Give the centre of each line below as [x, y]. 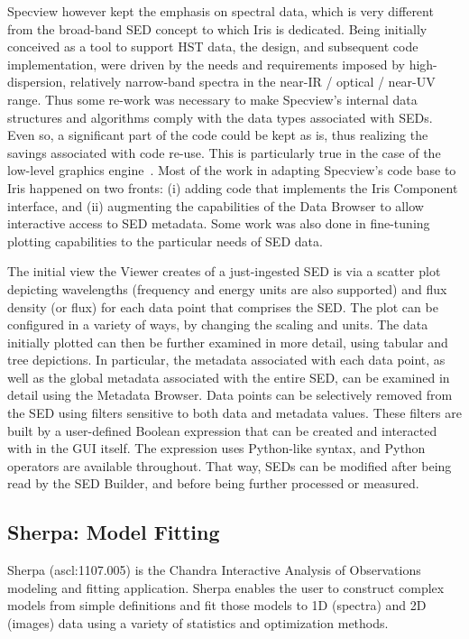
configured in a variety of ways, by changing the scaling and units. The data [218, 324]
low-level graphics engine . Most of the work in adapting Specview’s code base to [232, 170]
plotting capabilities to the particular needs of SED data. [165, 241]
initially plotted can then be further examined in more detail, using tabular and [228, 342]
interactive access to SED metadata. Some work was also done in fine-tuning [219, 223]
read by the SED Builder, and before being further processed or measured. [213, 483]
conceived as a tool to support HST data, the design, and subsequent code [213, 46]
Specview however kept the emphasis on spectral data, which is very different [221, 11]
